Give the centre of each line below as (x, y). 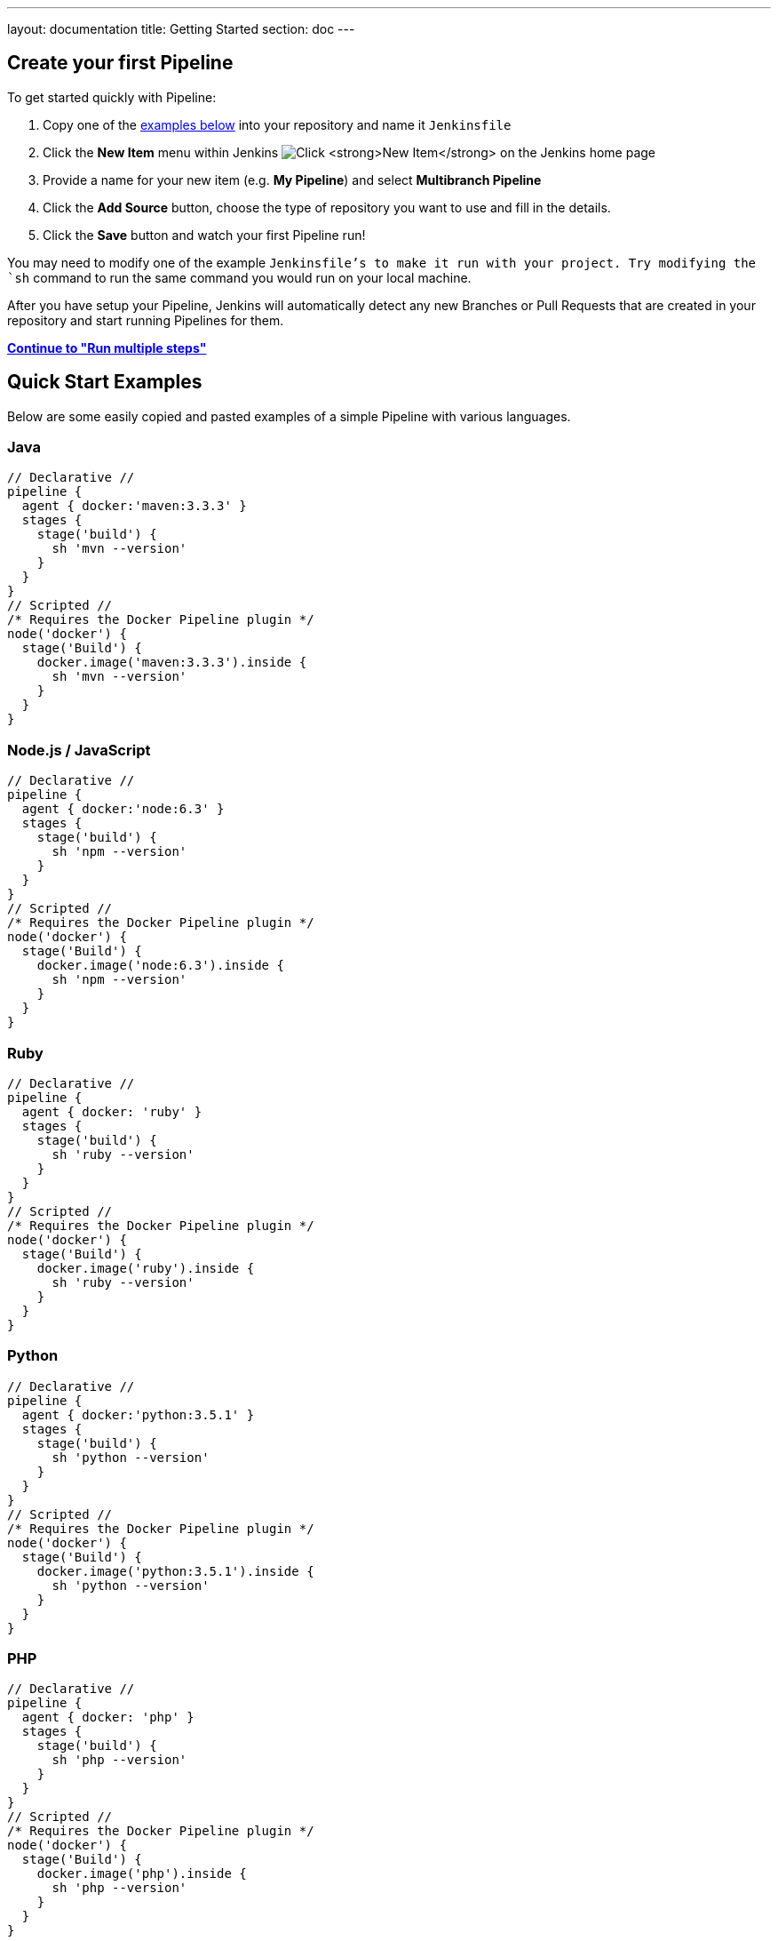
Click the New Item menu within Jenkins (161, 152)
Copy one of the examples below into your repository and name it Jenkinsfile (277, 124)
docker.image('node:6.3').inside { (160, 966)
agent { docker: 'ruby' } (112, 1111)
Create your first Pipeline (120, 63)
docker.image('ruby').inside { (146, 1268)
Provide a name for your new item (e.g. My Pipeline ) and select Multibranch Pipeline (292, 180)
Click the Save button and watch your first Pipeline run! (204, 235)
